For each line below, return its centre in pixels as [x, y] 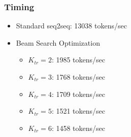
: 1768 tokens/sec [78, 77]
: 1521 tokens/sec [78, 111]
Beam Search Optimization [58, 42]
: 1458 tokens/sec [78, 128]
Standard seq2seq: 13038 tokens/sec [71, 26]
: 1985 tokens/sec [78, 60]
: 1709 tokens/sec [78, 94]
